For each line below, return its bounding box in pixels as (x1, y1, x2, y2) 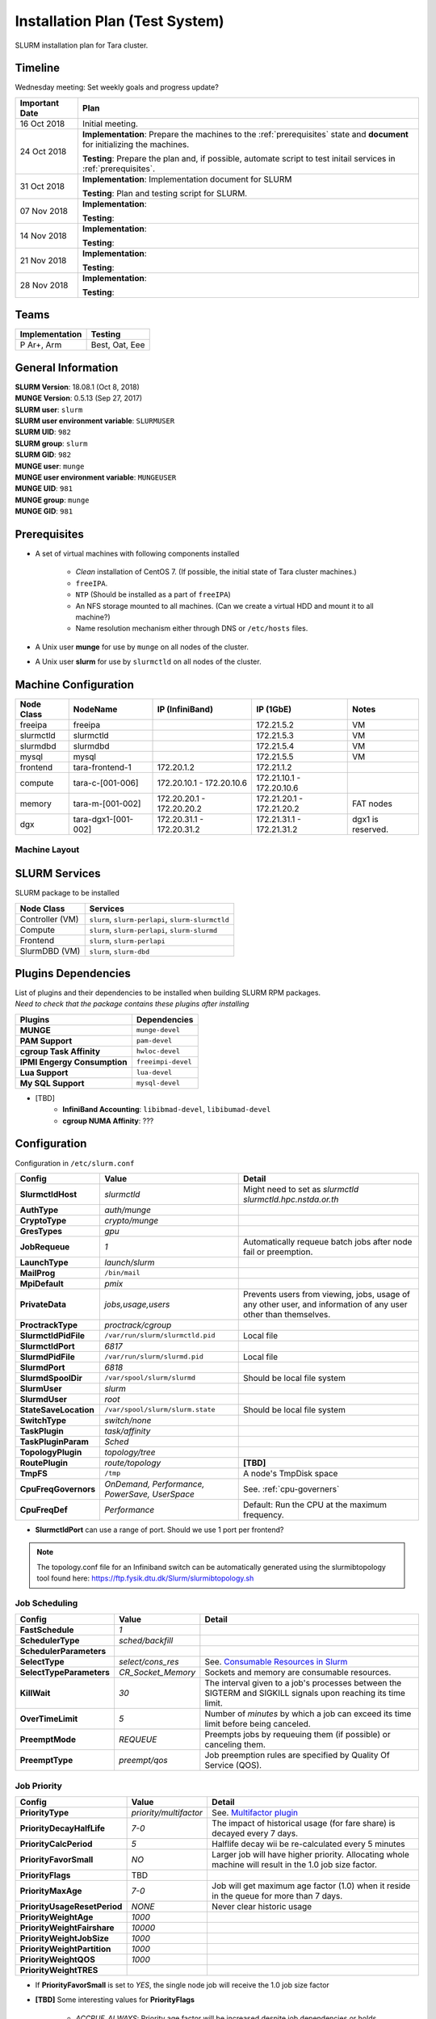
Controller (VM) (19, 913, 79, 925)
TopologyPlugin (19, 1446, 82, 1458)
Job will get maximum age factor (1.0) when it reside (211, 1880, 411, 1891)
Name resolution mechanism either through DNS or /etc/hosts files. (75, 623, 308, 633)
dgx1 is (352, 814, 379, 825)
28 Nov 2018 (19, 279, 69, 291)
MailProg (19, 1267, 56, 1278)
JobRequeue (19, 1240, 70, 1252)
